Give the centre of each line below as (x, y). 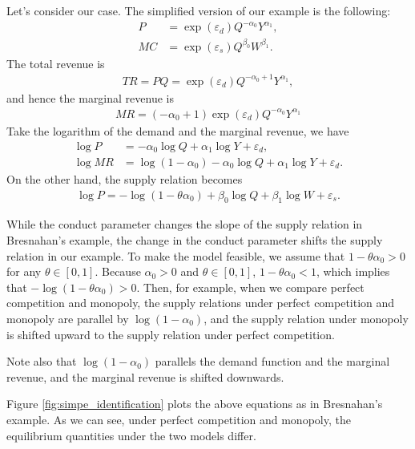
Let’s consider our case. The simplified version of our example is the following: (199, 10)
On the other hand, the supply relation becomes (125, 179)
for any (24, 271)
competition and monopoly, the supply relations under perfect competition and (201, 303)
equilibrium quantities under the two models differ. (131, 435)
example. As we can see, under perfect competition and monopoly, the (179, 419)
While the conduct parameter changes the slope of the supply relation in (185, 224)
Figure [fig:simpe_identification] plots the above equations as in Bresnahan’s (195, 404)
